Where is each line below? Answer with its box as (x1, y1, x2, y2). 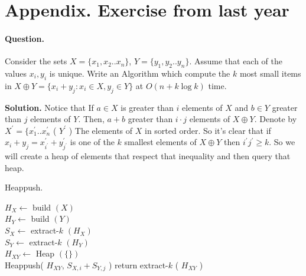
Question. (5, 32, 44, 44)
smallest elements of (124, 136, 197, 148)
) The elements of (69, 124, 133, 136)
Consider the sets (5, 55, 67, 67)
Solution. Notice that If (5, 101, 94, 113)
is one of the (70, 136, 115, 148)
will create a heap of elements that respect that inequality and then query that (5, 150, 291, 162)
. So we (269, 136, 295, 148)
